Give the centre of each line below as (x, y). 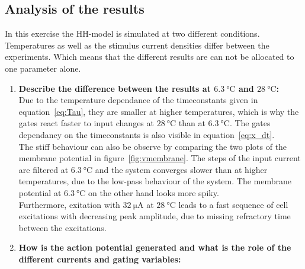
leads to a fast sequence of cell (233, 204)
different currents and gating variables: (100, 259)
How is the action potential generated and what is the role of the (155, 247)
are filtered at (44, 169)
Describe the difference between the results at (115, 88)
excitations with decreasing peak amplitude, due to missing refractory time (155, 216)
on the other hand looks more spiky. (154, 192)
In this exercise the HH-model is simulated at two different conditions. (132, 33)
